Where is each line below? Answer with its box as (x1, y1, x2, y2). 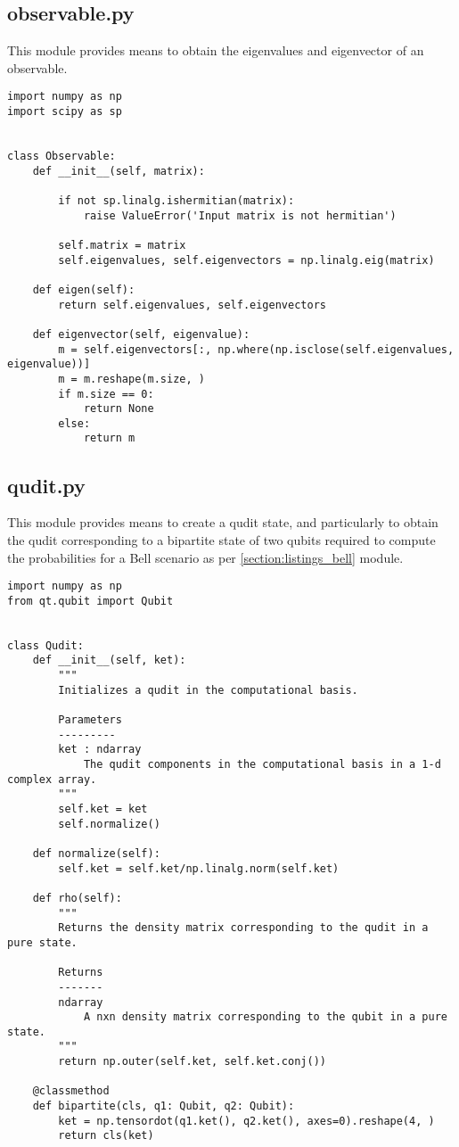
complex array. (7, 772, 97, 786)
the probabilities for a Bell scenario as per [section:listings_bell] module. (7, 548, 404, 566)
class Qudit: (7, 639, 84, 652)
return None (83, 402, 154, 416)
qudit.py (7, 471, 86, 499)
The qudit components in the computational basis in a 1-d (83, 758, 441, 771)
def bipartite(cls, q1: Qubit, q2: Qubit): (32, 1100, 295, 1113)
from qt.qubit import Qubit (7, 594, 174, 607)
